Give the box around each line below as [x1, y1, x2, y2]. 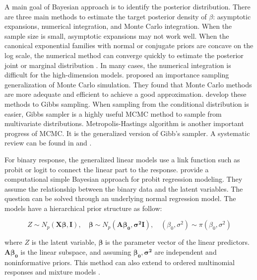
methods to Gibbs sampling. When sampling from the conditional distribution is [4, 98, 249, 109]
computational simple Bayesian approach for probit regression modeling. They [4, 174, 243, 184]
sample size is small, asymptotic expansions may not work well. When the [4, 30, 229, 41]
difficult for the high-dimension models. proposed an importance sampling [4, 70, 229, 80]
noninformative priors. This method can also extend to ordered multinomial [4, 257, 235, 267]
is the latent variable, [31, 237, 96, 247]
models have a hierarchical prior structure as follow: [4, 203, 162, 213]
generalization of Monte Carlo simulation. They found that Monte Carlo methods [4, 79, 252, 89]
